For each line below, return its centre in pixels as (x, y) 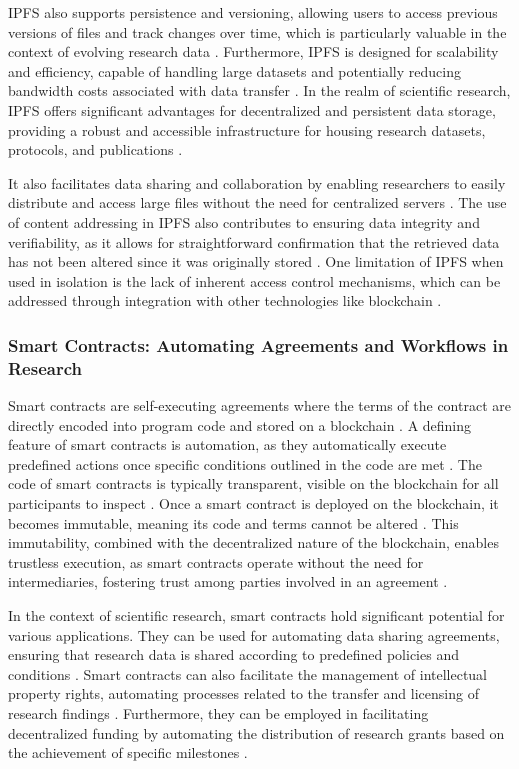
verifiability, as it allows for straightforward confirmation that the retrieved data (254, 241)
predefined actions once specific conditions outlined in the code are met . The (245, 463)
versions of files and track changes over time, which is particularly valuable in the (257, 31)
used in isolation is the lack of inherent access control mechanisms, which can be (254, 280)
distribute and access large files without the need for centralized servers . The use (257, 202)
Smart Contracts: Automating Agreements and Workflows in (258, 344)
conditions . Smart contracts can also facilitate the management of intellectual (248, 673)
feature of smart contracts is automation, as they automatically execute (227, 444)
